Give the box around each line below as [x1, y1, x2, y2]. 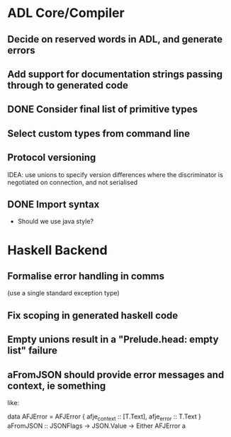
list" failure [7, 345, 58, 357]
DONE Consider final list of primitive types [7, 103, 198, 115]
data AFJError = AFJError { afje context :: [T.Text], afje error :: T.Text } [7, 412, 202, 422]
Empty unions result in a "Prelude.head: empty [7, 334, 219, 346]
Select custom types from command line [7, 127, 190, 140]
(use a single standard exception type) [7, 289, 120, 297]
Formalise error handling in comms [7, 270, 165, 282]
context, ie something [7, 380, 106, 392]
